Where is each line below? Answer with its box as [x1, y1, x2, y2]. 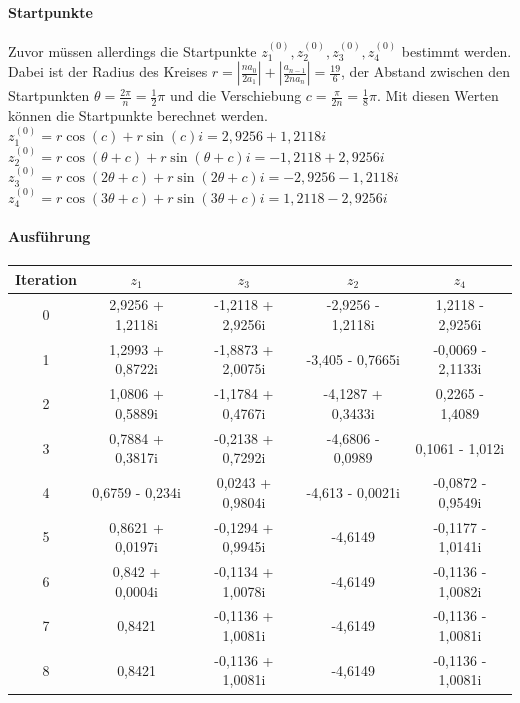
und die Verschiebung [169, 85, 302, 106]
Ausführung [8, 225, 91, 246]
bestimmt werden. [401, 40, 512, 61]
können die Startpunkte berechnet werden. [8, 105, 268, 126]
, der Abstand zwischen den [341, 61, 511, 82]
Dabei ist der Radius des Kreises [8, 61, 208, 82]
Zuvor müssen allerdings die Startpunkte [8, 40, 257, 61]
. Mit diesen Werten [376, 85, 499, 106]
